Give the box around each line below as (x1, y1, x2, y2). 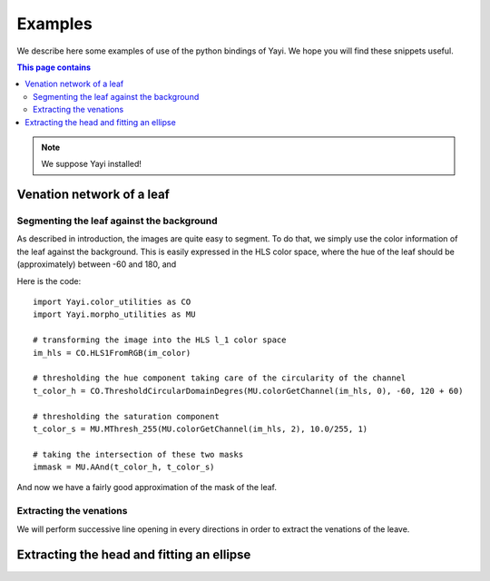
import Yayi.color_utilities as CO (33, 297, 191, 307)
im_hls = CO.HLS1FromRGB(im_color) (33, 348, 191, 358)
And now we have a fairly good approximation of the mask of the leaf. (16, 482, 277, 493)
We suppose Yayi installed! (41, 159, 142, 170)
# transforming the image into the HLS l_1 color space (33, 335, 287, 345)
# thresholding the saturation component (33, 411, 220, 421)
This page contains (16, 62, 91, 73)
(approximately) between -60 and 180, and (16, 259, 177, 270)
